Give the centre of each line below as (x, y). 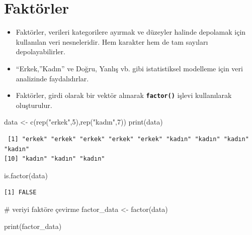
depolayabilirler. (40, 51)
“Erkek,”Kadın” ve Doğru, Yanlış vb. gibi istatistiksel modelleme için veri (129, 68)
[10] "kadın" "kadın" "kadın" (55, 159)
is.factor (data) (26, 175)
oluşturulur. (34, 105)
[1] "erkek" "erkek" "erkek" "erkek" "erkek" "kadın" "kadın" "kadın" (128, 139)
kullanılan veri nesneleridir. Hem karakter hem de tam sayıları (112, 41)
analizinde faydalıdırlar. (52, 78)
